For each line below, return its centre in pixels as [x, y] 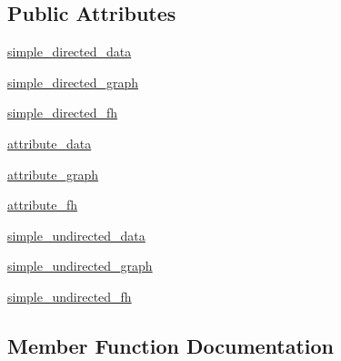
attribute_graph [53, 174]
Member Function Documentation [171, 345]
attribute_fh [43, 205]
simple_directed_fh [63, 113]
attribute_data [50, 143]
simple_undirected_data [76, 235]
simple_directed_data [70, 52]
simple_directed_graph [73, 82]
